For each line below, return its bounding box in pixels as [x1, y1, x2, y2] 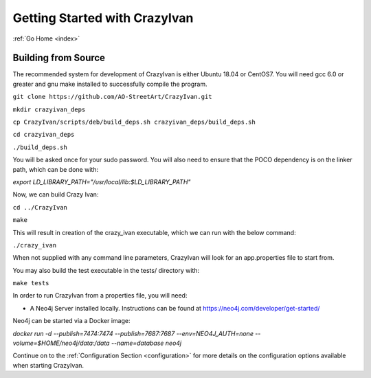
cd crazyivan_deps [12, 131, 75, 139]
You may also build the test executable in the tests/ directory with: [12, 266, 199, 274]
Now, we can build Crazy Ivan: [12, 190, 99, 199]
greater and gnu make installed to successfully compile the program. [12, 80, 207, 88]
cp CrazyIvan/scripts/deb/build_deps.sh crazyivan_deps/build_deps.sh [12, 118, 256, 126]
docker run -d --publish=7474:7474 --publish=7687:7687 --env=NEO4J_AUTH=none [12, 329, 254, 337]
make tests [12, 279, 49, 287]
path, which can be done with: [12, 165, 99, 173]
